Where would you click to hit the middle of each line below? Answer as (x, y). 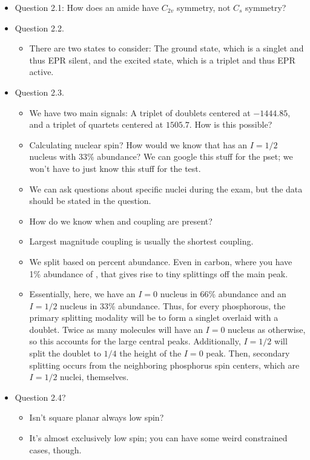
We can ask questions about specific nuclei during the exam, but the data (166, 189)
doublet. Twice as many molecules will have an (116, 329)
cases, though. (55, 449)
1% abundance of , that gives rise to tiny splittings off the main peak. (159, 273)
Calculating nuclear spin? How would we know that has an (138, 144)
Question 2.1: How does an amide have (87, 7)
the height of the (150, 353)
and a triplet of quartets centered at (96, 124)
